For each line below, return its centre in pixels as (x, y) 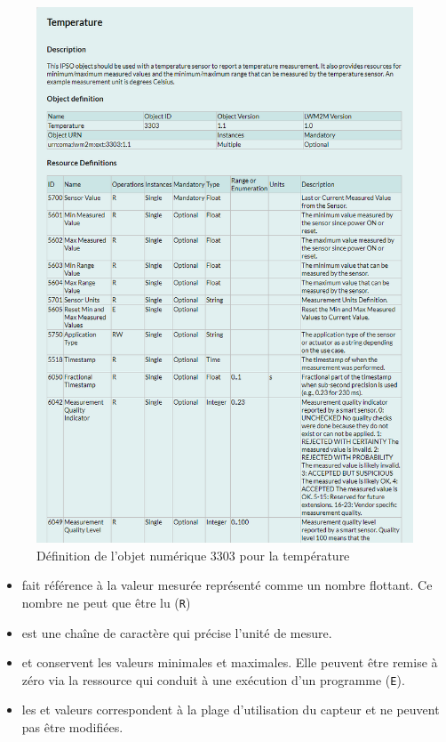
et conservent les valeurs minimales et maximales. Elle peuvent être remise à (230, 662)
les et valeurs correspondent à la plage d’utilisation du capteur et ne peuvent (231, 710)
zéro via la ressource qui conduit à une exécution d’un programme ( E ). (213, 679)
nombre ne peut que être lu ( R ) (106, 602)
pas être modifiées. (72, 727)
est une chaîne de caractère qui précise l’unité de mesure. (177, 632)
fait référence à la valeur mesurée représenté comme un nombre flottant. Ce (227, 585)
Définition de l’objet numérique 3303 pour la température (193, 555)
